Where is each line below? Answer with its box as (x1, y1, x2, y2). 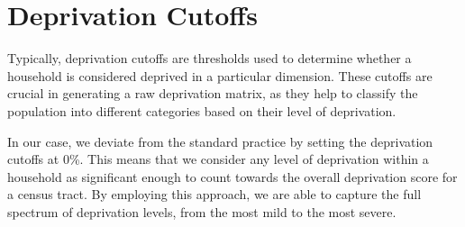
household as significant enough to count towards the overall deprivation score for (7, 167, 458, 186)
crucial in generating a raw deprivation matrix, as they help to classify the (7, 84, 418, 103)
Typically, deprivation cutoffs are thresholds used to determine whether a (7, 49, 412, 68)
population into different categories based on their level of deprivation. (7, 101, 397, 120)
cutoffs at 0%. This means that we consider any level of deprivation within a (7, 150, 429, 168)
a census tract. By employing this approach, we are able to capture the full (7, 185, 422, 204)
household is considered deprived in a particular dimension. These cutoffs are (7, 66, 433, 85)
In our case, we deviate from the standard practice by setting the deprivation (7, 132, 433, 150)
